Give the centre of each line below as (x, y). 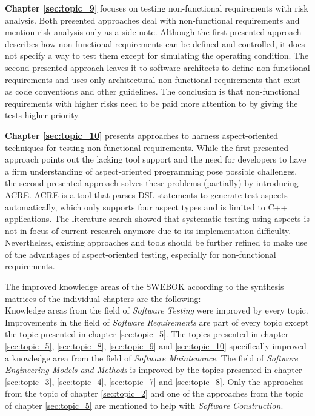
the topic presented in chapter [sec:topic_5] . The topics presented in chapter (147, 334)
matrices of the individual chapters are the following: (103, 298)
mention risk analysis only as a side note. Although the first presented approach (153, 32)
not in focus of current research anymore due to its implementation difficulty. (148, 230)
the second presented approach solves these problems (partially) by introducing (152, 183)
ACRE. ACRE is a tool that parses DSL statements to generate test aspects (146, 194)
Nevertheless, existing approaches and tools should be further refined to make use (156, 242)
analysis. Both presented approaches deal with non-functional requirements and (152, 20)
